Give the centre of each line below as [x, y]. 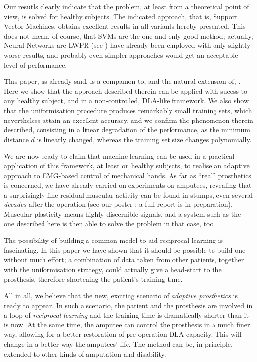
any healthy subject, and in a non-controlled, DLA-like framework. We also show [127, 101]
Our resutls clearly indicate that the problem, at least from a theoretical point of [127, 6]
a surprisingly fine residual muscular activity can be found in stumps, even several [128, 194]
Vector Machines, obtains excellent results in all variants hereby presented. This [125, 26]
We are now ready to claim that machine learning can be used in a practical [119, 156]
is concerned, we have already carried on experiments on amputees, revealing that [128, 185]
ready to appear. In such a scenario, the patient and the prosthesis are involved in [128, 305]
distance [16, 139]
